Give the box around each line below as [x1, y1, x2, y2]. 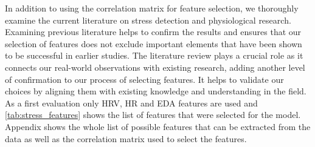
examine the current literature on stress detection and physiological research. [5, 13, 291, 26]
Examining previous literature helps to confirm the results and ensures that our [5, 25, 302, 38]
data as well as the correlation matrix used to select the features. [5, 132, 247, 145]
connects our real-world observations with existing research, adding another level [5, 60, 305, 73]
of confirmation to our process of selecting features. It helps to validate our [5, 73, 284, 85]
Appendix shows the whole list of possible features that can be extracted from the [5, 120, 311, 132]
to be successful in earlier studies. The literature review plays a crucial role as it [5, 49, 303, 62]
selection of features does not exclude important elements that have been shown [5, 37, 302, 50]
